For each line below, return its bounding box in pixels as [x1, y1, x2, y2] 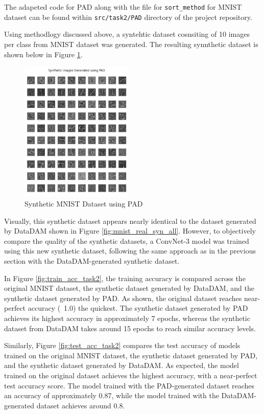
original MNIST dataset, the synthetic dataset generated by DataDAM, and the [4, 283, 254, 293]
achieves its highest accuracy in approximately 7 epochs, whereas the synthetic [4, 313, 250, 324]
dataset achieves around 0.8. [36, 400, 125, 410]
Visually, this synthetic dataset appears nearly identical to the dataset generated [4, 215, 256, 226]
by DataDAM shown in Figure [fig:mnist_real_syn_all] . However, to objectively [4, 225, 256, 236]
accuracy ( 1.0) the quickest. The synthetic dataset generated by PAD [28, 303, 248, 313]
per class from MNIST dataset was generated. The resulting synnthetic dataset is [4, 38, 258, 49]
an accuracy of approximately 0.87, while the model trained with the [4, 390, 219, 401]
